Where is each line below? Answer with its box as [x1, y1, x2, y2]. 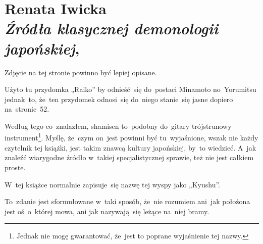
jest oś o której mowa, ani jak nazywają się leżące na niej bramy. [5, 206, 209, 216]
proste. [5, 162, 26, 172]
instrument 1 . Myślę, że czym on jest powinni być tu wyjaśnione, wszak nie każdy [5, 131, 258, 143]
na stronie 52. [5, 104, 49, 114]
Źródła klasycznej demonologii [5, 18, 219, 39]
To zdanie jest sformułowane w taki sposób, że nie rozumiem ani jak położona [5, 196, 250, 207]
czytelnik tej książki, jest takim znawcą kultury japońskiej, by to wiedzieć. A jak [5, 142, 256, 153]
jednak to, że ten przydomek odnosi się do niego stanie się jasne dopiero [5, 93, 233, 104]
